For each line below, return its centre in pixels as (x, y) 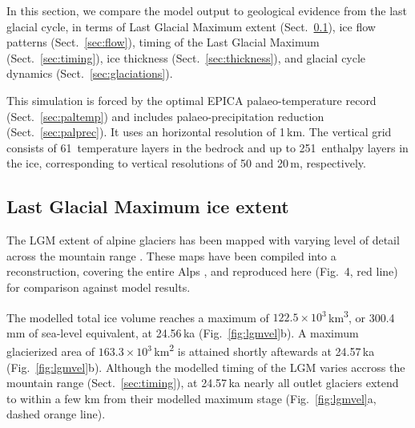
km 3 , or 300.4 (362, 316)
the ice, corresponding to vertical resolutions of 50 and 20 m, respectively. (186, 163)
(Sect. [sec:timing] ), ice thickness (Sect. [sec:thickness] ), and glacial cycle (186, 57)
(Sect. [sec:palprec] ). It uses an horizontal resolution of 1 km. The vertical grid (199, 132)
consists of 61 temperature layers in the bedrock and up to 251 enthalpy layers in (207, 147)
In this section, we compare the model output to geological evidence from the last (207, 10)
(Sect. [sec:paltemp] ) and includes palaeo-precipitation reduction (165, 116)
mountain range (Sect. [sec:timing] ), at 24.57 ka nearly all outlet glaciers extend (203, 383)
